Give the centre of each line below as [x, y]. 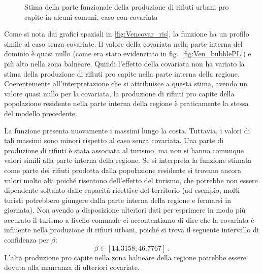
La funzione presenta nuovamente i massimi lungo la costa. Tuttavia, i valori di [127, 130]
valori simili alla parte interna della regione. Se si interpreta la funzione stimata [128, 160]
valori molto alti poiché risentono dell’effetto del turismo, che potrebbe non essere [131, 180]
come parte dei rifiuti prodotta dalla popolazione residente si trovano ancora [123, 170]
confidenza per [27, 240]
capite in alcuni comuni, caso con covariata [91, 16]
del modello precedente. [41, 113]
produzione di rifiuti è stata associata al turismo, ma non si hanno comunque [124, 150]
